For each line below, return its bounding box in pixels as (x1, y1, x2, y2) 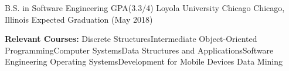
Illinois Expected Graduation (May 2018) (5, 13, 153, 25)
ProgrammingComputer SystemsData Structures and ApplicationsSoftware (5, 44, 274, 56)
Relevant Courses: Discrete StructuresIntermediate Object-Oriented (5, 33, 257, 45)
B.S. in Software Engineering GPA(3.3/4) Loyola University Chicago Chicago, (5, 2, 285, 13)
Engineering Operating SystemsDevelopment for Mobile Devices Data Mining (5, 55, 283, 68)
